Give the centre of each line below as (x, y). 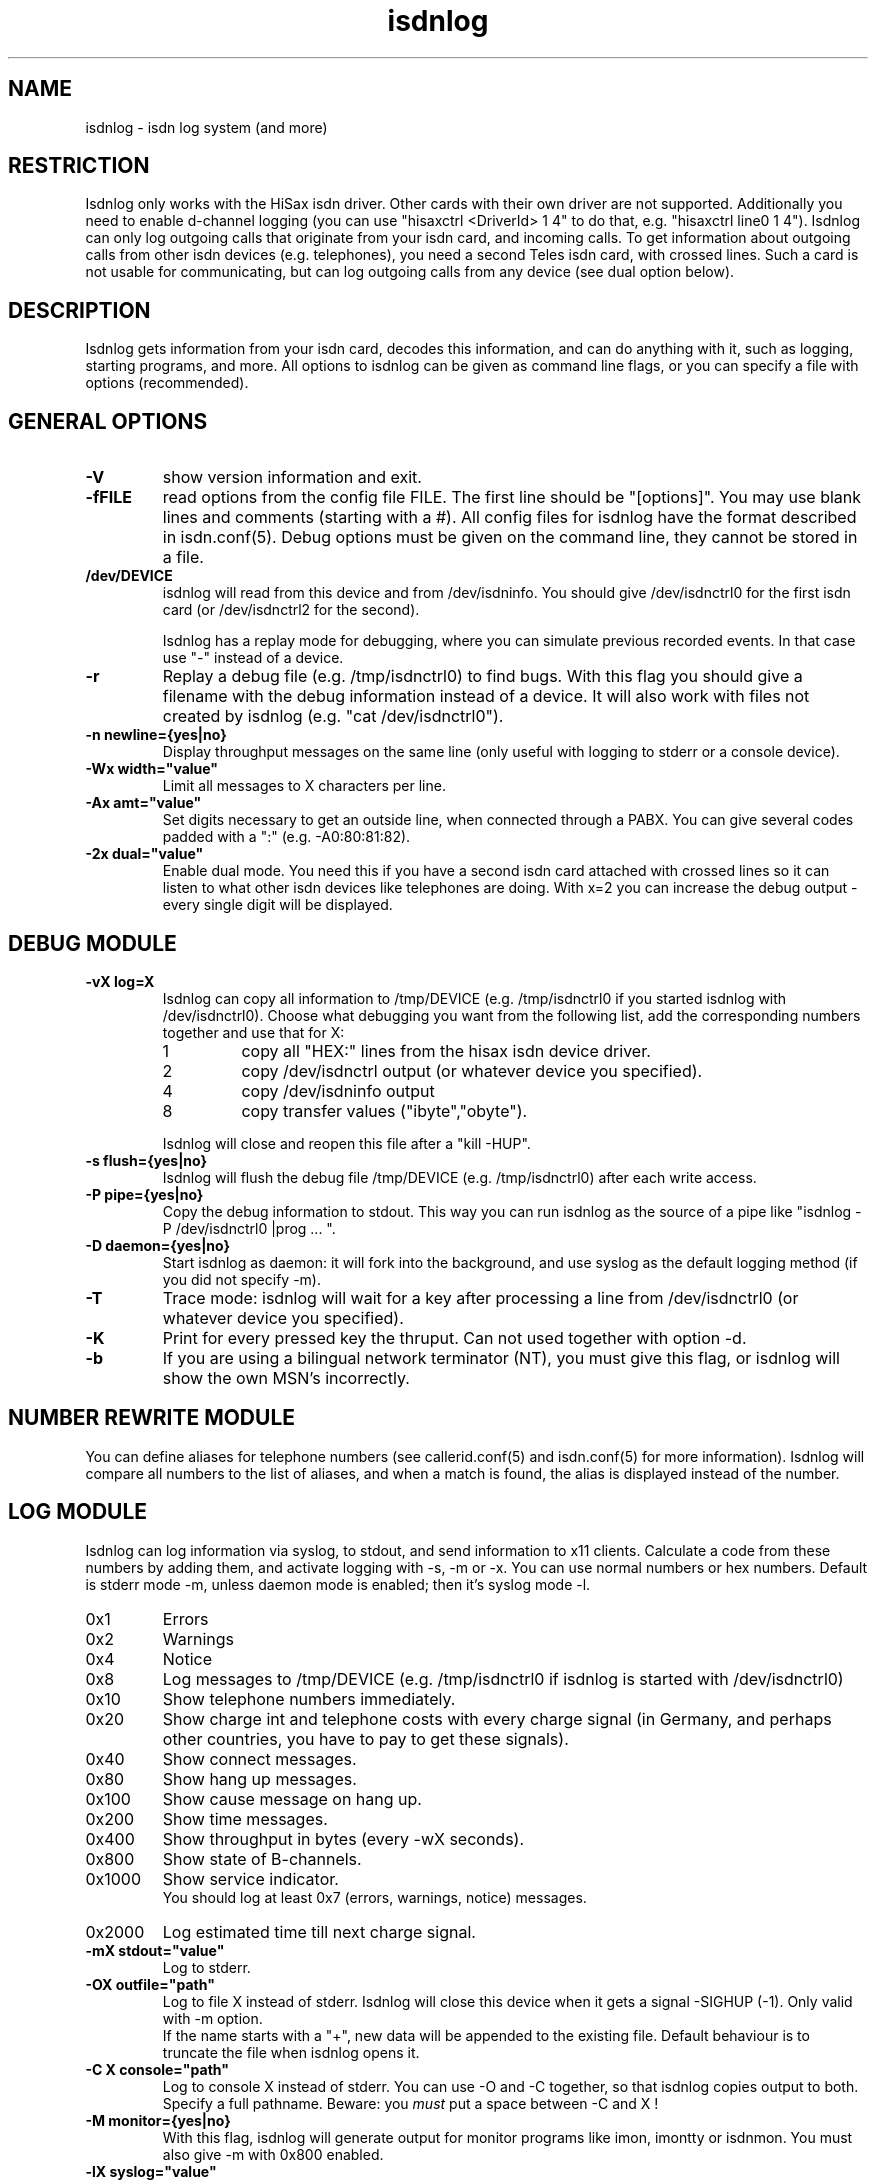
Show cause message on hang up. (292, 1798)
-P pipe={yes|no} (144, 1194)
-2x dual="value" (144, 854)
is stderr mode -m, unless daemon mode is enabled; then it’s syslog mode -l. (338, 1584)
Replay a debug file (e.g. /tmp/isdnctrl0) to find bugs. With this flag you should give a (482, 676)
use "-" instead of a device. (253, 658)
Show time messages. (245, 1818)
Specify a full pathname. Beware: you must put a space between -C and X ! (410, 2103)
